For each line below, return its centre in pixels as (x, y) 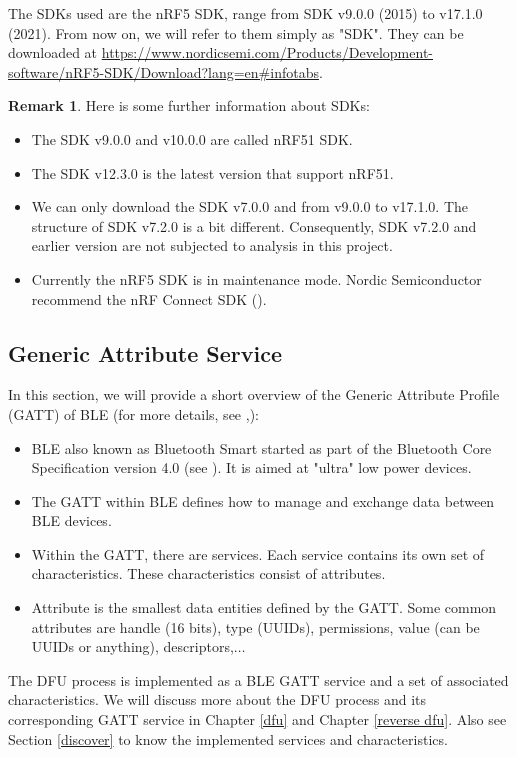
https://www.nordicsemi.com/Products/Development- (267, 52)
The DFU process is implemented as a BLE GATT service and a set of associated (258, 679)
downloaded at (53, 52)
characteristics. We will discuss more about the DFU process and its (217, 699)
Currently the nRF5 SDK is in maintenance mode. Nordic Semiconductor (256, 278)
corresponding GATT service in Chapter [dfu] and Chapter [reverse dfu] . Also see (257, 719)
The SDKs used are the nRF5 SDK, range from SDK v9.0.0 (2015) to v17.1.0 (245, 13)
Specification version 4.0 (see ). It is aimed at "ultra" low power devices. (251, 467)
